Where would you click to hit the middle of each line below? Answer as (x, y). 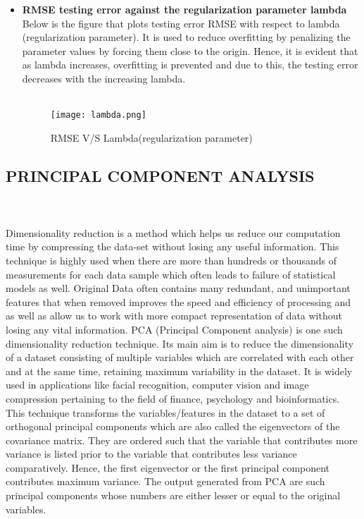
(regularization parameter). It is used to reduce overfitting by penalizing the (186, 37)
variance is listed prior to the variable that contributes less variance (151, 454)
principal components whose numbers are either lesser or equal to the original (173, 495)
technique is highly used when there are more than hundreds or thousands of (171, 260)
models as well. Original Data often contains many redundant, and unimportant (178, 288)
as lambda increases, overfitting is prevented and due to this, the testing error (190, 65)
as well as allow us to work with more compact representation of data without (174, 316)
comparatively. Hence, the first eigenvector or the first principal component (168, 467)
